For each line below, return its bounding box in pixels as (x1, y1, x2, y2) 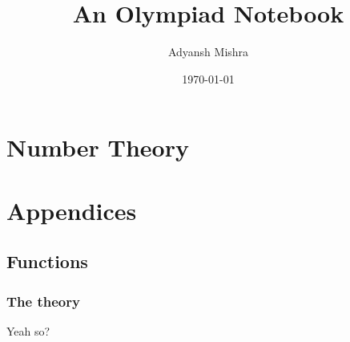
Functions (6, 249, 88, 274)
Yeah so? (6, 322, 50, 339)
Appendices (6, 193, 137, 226)
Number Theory (6, 131, 189, 164)
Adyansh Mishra (167, 43, 249, 60)
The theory (6, 291, 80, 311)
